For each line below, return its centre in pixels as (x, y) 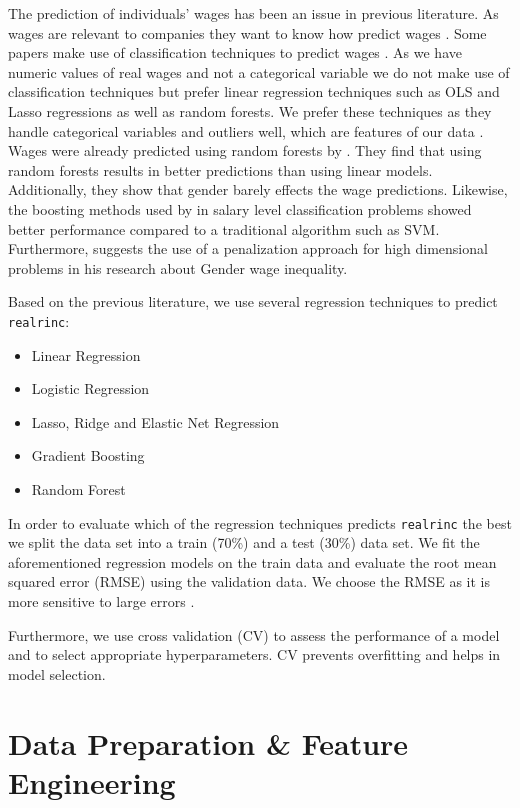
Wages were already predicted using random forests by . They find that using (245, 150)
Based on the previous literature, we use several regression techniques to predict (253, 301)
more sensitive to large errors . (101, 600)
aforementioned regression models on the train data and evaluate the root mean (252, 561)
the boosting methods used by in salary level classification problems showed (240, 208)
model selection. (57, 673)
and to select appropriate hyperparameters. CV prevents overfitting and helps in (254, 654)
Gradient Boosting (88, 455)
